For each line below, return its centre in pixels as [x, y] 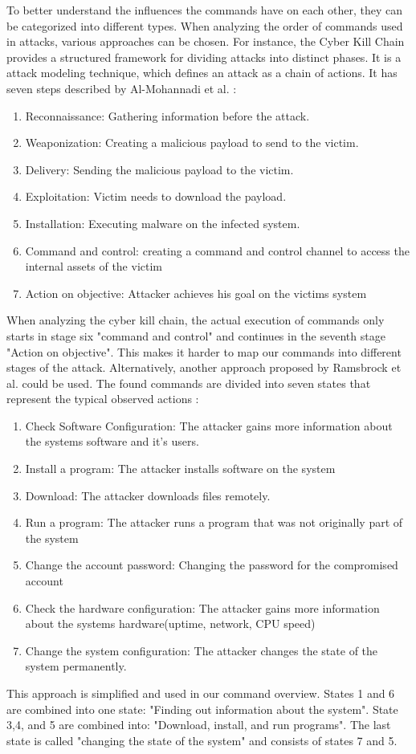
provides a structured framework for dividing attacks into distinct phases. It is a [204, 57]
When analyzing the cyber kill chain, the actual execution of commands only [196, 320]
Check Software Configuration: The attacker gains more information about [209, 425]
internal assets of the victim [94, 266]
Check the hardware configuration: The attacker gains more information [202, 607]
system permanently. [76, 666]
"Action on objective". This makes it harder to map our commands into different [204, 351]
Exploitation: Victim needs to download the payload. [156, 196]
